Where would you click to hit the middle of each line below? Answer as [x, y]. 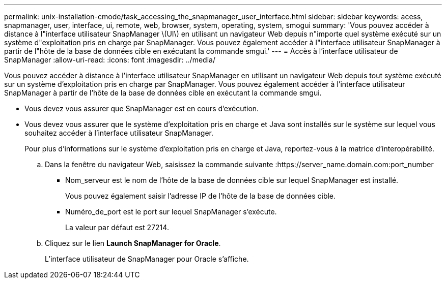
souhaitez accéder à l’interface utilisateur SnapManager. [119, 133]
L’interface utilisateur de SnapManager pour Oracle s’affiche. [147, 259]
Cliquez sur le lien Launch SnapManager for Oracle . [133, 243]
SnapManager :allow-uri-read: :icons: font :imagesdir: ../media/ [110, 60]
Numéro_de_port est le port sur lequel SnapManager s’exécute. [171, 212]
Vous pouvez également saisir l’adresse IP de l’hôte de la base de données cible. [201, 196]
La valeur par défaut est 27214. [117, 227]
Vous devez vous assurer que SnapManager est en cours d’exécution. [142, 108]
